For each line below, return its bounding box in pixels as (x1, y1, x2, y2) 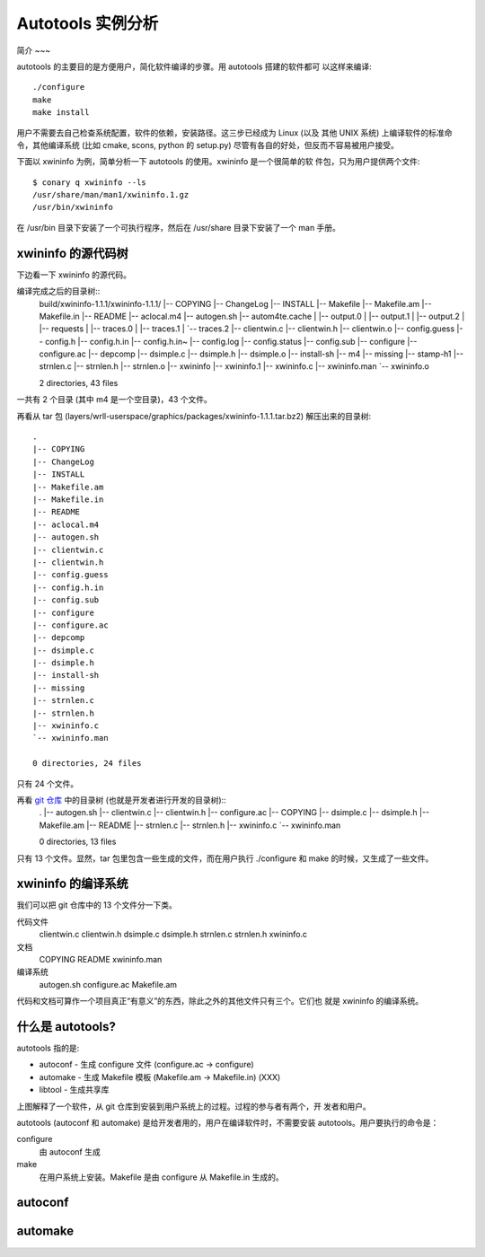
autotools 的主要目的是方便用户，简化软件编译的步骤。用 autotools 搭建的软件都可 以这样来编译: (16, 61, 372, 72)
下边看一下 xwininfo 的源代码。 (16, 269, 132, 280)
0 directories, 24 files (32, 759, 142, 769)
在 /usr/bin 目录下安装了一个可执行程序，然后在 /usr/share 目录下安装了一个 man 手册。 (16, 222, 341, 233)
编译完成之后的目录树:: (16, 286, 101, 296)
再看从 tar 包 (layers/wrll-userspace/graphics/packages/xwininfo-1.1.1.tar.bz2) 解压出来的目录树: (16, 410, 372, 421)
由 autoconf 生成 (39, 1146, 101, 1157)
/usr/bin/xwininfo (32, 202, 114, 213)
